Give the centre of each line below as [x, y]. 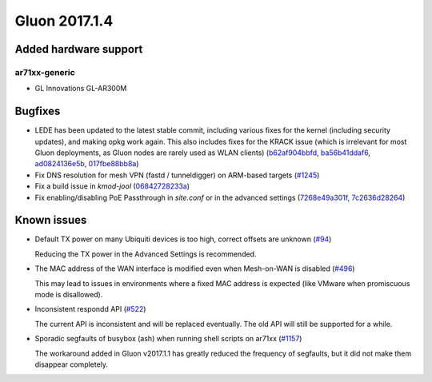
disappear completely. [71, 364]
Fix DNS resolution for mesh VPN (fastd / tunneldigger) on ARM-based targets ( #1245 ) [177, 175]
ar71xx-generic [45, 72]
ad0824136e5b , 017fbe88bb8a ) [87, 164]
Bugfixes [38, 111]
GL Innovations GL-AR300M [81, 89]
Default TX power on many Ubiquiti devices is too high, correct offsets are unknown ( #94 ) [183, 239]
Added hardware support [79, 49]
